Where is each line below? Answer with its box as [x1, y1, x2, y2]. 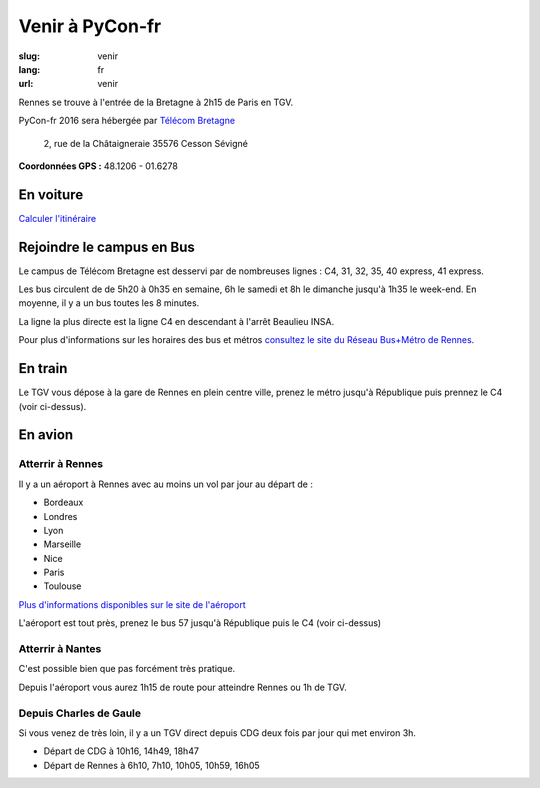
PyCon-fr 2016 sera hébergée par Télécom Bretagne [18, 115, 235, 127]
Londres [43, 510, 78, 522]
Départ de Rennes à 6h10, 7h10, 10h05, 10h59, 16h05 [43, 759, 260, 771]
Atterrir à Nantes [18, 642, 102, 655]
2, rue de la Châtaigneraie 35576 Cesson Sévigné [43, 137, 249, 149]
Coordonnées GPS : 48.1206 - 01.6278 [18, 160, 179, 172]
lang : [18, 63, 41, 75]
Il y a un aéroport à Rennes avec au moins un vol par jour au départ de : [18, 478, 314, 490]
